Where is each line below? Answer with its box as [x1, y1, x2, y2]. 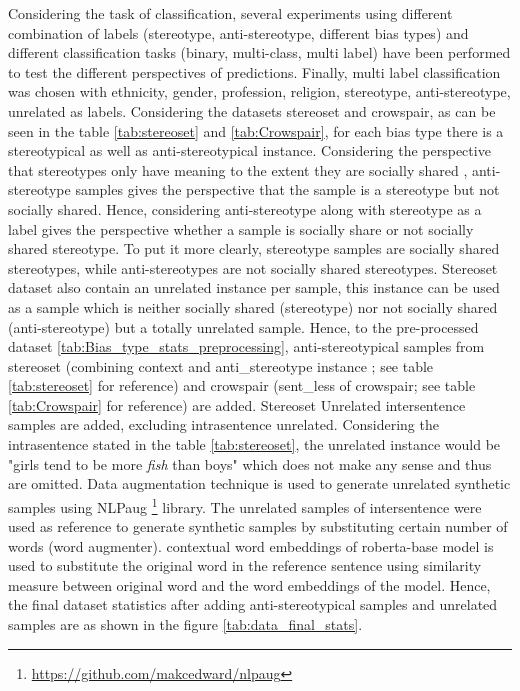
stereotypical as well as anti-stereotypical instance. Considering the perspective [8, 140, 491, 161]
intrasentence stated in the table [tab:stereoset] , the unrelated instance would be [8, 434, 501, 455]
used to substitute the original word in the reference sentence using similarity [8, 555, 482, 576]
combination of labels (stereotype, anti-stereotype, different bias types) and [8, 22, 469, 43]
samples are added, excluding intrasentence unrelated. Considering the [8, 414, 439, 435]
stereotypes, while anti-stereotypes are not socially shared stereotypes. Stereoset [8, 257, 498, 278]
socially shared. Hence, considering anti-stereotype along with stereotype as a [8, 198, 482, 219]
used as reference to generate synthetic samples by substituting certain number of [8, 516, 508, 537]
